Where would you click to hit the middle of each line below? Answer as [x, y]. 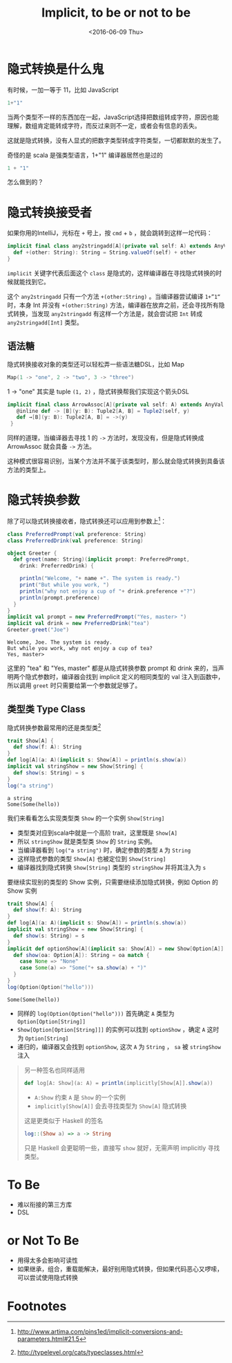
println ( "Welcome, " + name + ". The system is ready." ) [100, 579]
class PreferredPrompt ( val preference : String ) [77, 534]
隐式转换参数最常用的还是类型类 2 [54, 727]
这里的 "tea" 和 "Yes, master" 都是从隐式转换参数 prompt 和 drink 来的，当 [113, 668]
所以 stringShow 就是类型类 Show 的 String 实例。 [87, 841]
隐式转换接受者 [50, 213]
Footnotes [37, 1306]
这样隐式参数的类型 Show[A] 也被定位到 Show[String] [91, 858]
